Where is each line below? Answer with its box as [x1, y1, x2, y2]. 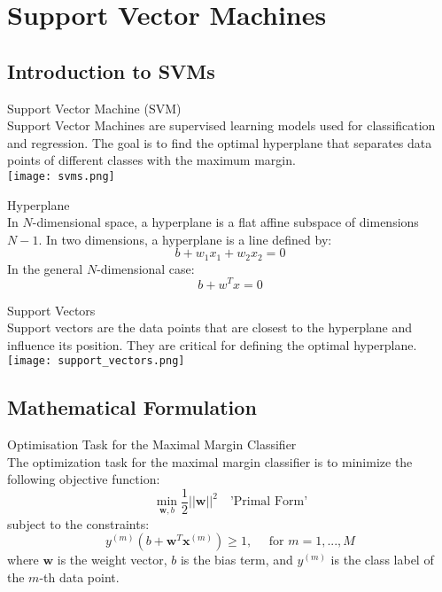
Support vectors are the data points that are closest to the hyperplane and [7, 318, 413, 337]
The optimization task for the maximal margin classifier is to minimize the [7, 452, 413, 471]
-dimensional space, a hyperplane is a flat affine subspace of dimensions [32, 213, 419, 231]
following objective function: [7, 470, 160, 488]
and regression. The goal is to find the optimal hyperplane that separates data [7, 133, 432, 152]
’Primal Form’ [229, 495, 308, 509]
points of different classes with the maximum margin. [7, 151, 296, 169]
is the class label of [330, 550, 434, 569]
